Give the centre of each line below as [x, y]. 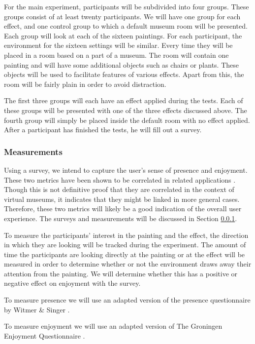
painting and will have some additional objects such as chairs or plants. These [121, 64]
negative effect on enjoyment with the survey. [72, 283]
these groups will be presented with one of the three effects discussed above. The [126, 110]
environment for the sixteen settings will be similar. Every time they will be [118, 45]
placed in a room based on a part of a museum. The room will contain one [116, 55]
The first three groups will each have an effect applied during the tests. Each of [124, 100]
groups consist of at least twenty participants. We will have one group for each [122, 16]
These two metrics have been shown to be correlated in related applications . [120, 179]
